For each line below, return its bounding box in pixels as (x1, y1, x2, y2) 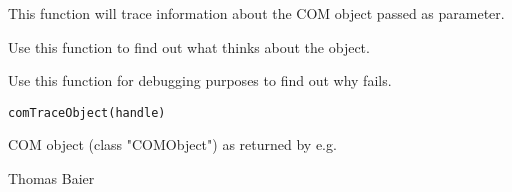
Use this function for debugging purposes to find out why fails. (8, 70, 392, 91)
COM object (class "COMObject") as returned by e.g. (8, 134, 337, 155)
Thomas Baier (8, 168, 95, 189)
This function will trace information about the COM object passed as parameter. (8, 3, 505, 23)
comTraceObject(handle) (8, 105, 166, 120)
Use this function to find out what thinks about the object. (8, 36, 370, 57)
